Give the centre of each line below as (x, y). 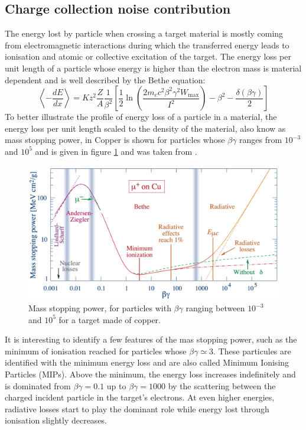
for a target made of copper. (110, 319)
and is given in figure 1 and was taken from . (116, 151)
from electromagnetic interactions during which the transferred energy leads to (147, 45)
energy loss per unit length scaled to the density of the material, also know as (145, 128)
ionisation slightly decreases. (56, 420)
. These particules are (252, 351)
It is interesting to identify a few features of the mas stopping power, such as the (151, 339)
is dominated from (38, 385)
